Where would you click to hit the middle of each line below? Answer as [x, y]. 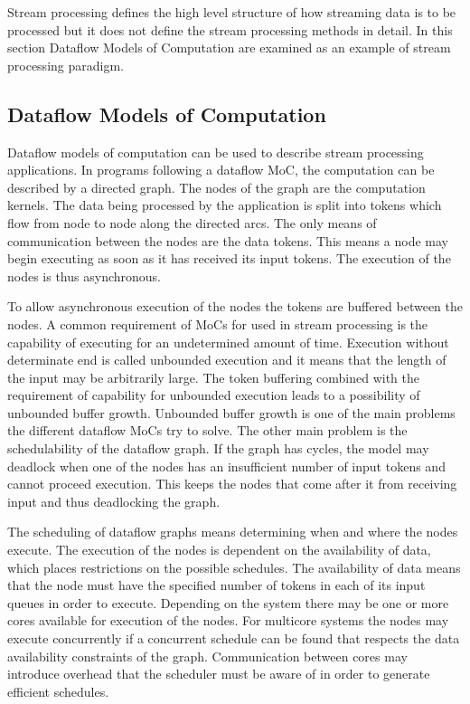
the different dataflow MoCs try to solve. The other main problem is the [207, 430]
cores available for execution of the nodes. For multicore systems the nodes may [228, 620]
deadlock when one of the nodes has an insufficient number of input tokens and [226, 466]
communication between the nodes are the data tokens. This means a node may [228, 240]
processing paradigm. [66, 65]
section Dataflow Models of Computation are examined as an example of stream [229, 48]
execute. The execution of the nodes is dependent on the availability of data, [219, 550]
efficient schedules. [58, 691]
